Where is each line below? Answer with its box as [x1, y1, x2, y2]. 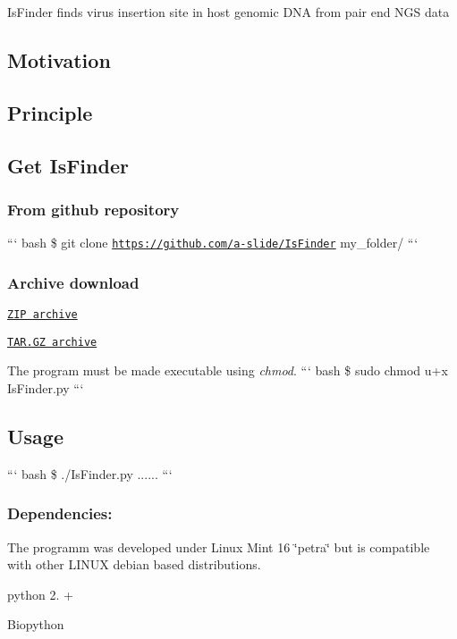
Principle [7, 98, 93, 126]
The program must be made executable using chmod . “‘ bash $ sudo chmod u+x [7, 361, 448, 380]
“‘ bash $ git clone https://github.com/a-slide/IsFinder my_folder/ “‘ [7, 233, 419, 252]
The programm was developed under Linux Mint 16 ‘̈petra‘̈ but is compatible [7, 537, 430, 556]
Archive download [7, 271, 140, 293]
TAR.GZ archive [7, 335, 97, 349]
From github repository [7, 198, 180, 220]
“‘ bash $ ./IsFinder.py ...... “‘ [7, 464, 173, 483]
